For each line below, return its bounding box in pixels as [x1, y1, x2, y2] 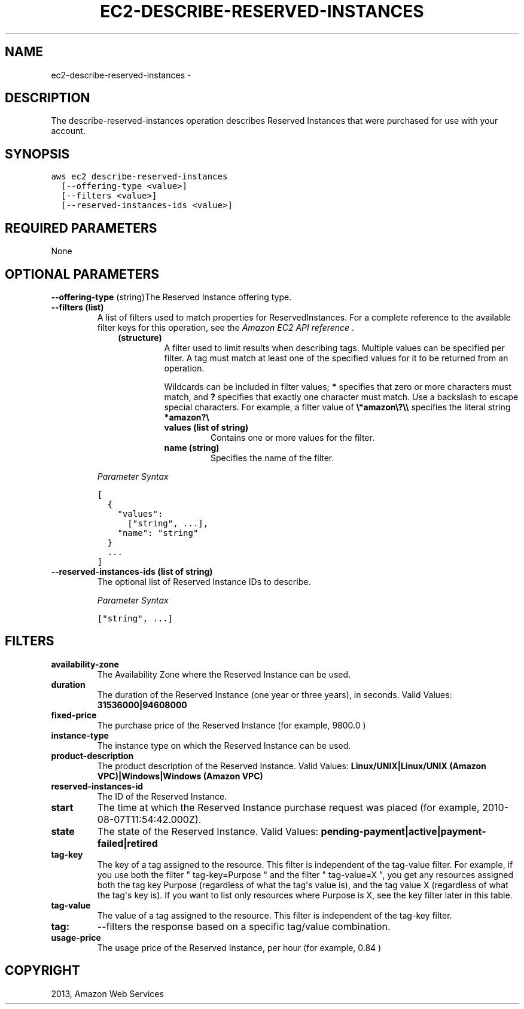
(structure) [118, 332, 162, 343]
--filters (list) [51, 301, 104, 312]
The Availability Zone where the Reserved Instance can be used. [97, 669, 351, 679]
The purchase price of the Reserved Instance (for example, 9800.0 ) [97, 720, 366, 730]
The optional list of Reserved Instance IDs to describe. [97, 576, 311, 587]
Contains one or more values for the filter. [211, 432, 374, 443]
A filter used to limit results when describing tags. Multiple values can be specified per [164, 342, 505, 353]
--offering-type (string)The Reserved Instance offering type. [51, 291, 292, 302]
